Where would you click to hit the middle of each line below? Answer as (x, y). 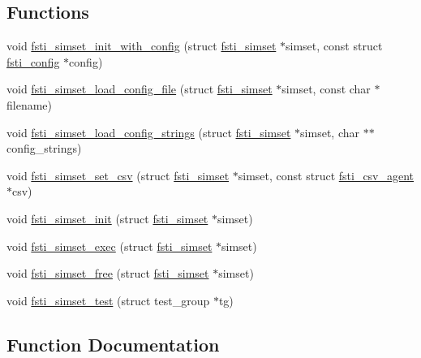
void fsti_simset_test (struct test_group (108, 300)
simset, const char (326, 89)
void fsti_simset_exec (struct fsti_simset (110, 246)
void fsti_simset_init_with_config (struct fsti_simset (142, 46)
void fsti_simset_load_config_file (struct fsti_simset (140, 89)
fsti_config (33, 61)
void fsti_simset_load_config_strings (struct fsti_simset (149, 132)
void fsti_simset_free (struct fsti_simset (108, 273)
